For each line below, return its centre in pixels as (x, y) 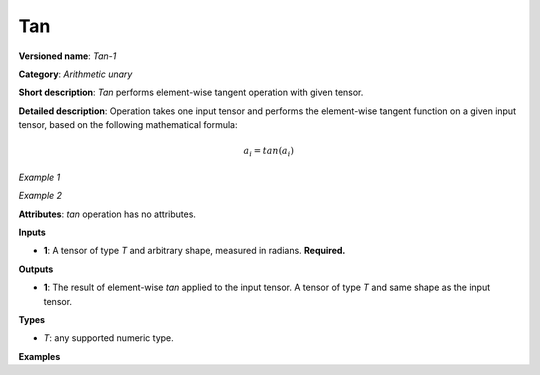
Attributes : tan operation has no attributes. (107, 214)
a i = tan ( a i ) (269, 152)
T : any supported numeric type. (108, 338)
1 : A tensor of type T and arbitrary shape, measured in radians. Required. (194, 251)
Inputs (32, 232)
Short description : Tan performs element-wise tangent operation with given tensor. (191, 92)
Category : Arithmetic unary (75, 74)
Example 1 (39, 177)
